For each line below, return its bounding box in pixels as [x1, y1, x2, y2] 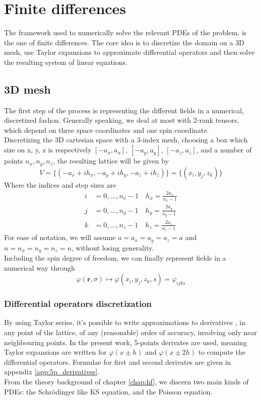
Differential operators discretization [4, 297, 152, 310]
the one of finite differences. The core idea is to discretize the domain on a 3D [4, 37, 244, 47]
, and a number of [196, 144, 252, 155]
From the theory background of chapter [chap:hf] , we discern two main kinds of [4, 376, 249, 386]
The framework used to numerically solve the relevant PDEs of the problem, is [4, 27, 247, 38]
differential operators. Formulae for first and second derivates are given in [4, 356, 231, 367]
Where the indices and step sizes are [4, 179, 116, 190]
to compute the [198, 347, 245, 357]
